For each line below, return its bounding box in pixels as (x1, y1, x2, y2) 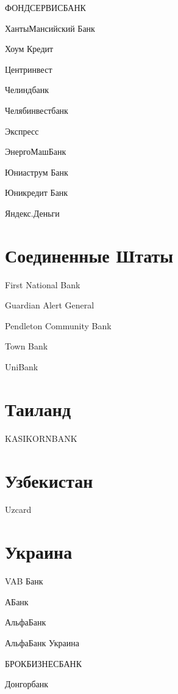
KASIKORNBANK (5, 431, 77, 444)
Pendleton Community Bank (5, 319, 112, 332)
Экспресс (5, 124, 39, 137)
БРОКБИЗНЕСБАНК (5, 657, 82, 670)
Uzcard (5, 503, 32, 516)
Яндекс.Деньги (5, 206, 60, 219)
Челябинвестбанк (5, 103, 68, 116)
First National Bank (5, 278, 80, 291)
